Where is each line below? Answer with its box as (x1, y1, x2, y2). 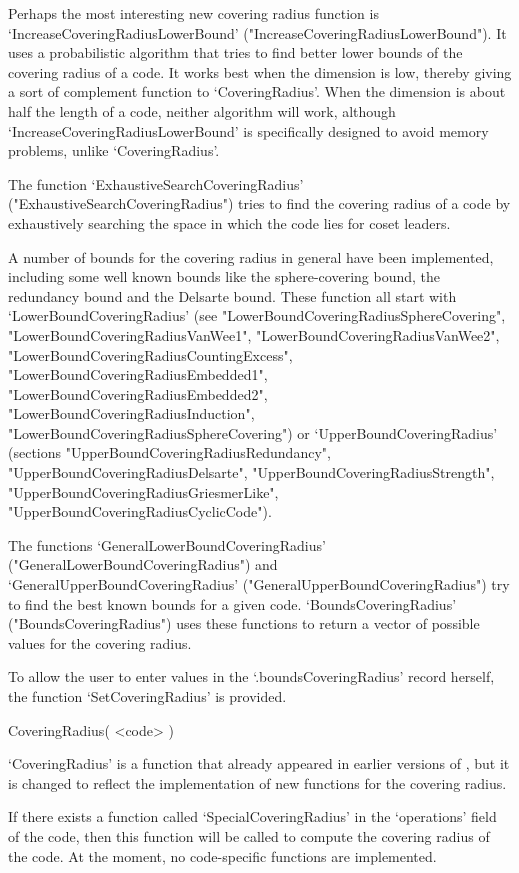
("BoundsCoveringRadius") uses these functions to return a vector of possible (8, 613, 480, 634)
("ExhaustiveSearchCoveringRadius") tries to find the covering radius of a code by (8, 193, 511, 214)
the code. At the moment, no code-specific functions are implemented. (8, 845, 437, 866)
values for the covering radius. (8, 632, 192, 653)
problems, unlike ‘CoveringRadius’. (8, 140, 220, 161)
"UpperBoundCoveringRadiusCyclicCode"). (8, 501, 272, 522)
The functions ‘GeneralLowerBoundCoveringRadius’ (8, 534, 326, 555)
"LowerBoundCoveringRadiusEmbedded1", (8, 364, 268, 385)
